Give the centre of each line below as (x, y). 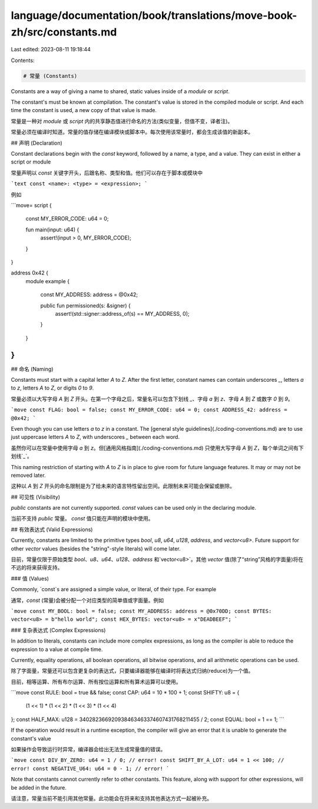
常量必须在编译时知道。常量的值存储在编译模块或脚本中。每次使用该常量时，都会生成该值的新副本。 (132, 132)
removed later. (29, 475)
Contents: (23, 60)
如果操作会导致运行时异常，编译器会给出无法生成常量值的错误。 (88, 749)
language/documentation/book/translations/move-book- (154, 15)
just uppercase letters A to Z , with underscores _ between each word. (95, 437)
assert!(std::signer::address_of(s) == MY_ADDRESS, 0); (122, 313)
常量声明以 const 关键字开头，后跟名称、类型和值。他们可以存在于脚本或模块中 (107, 173)
